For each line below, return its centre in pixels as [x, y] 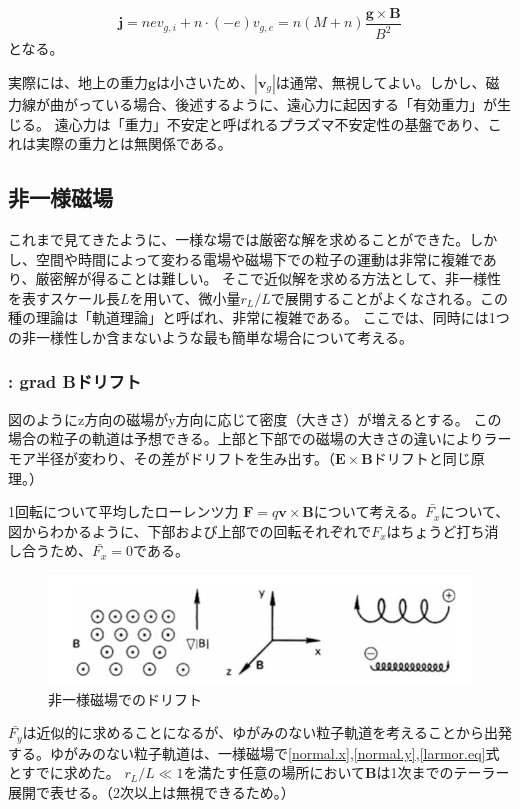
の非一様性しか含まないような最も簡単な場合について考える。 [210, 336]
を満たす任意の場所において [274, 772]
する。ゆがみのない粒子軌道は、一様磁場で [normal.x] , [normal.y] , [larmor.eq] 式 [254, 752]
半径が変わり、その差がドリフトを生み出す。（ [185, 457]
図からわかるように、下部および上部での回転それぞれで [190, 530]
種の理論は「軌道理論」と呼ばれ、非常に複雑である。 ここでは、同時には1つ [259, 317]
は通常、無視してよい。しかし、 [380, 82]
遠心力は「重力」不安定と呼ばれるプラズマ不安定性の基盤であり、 [271, 123]
